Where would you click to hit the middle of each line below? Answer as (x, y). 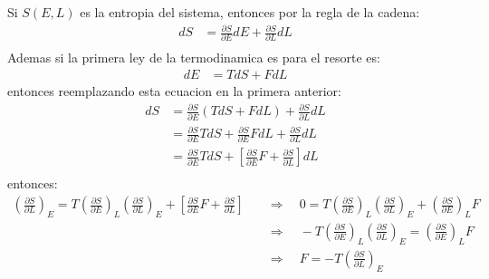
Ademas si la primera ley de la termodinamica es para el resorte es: (194, 58)
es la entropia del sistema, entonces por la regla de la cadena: (250, 12)
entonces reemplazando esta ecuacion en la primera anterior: (174, 91)
